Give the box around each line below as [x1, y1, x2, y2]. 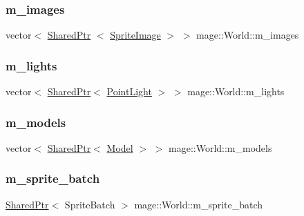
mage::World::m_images [196, 28, 299, 42]
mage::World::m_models [169, 140, 272, 155]
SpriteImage [110, 28, 161, 42]
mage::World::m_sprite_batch [134, 197, 263, 211]
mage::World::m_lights [187, 84, 285, 99]
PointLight [106, 84, 152, 99]
